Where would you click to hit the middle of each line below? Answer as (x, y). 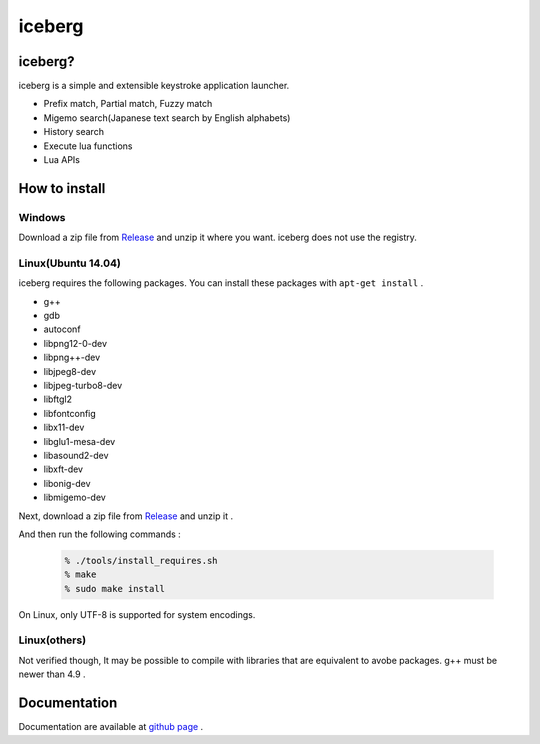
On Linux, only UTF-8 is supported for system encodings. (137, 614)
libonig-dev (67, 483)
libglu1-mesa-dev (79, 441)
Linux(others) (52, 640)
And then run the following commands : (100, 534)
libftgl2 (58, 399)
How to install (62, 188)
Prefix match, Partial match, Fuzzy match (128, 104)
